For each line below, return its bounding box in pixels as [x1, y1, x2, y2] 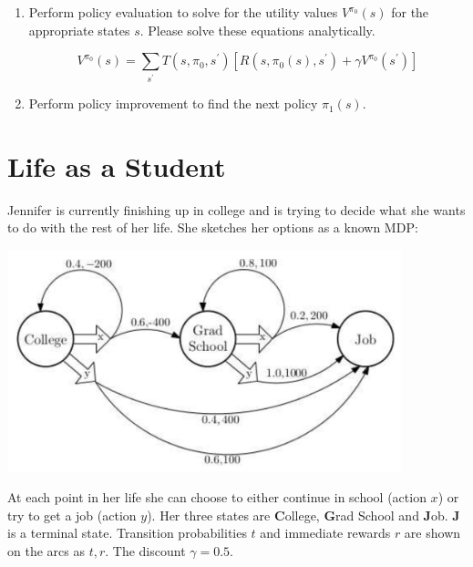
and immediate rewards [260, 523, 391, 542]
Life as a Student [7, 147, 226, 184]
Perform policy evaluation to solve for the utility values [28, 3, 338, 21]
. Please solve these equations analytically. [139, 20, 375, 39]
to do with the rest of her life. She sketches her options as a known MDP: [7, 218, 418, 237]
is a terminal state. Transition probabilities [7, 523, 247, 542]
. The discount [105, 541, 186, 560]
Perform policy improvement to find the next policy [28, 94, 318, 113]
